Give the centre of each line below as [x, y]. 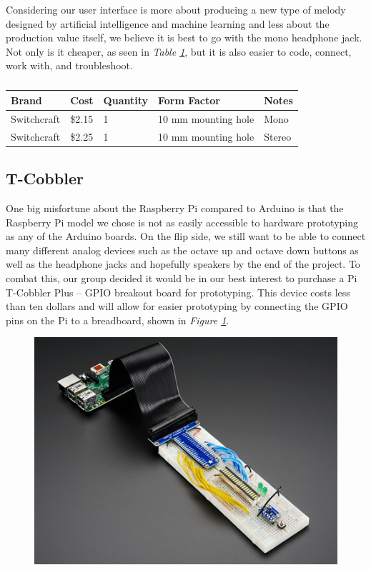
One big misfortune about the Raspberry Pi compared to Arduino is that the [175, 207]
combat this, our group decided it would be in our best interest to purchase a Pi [182, 277]
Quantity [125, 100]
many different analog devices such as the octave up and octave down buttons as [182, 250]
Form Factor [189, 100]
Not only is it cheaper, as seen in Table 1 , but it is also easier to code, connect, [179, 51]
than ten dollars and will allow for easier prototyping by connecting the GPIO [177, 306]
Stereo [278, 136]
